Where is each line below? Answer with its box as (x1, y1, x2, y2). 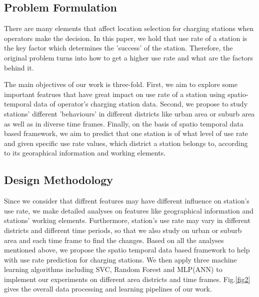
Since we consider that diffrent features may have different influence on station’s (4, 195, 249, 206)
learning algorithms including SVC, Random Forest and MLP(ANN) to (4, 264, 222, 274)
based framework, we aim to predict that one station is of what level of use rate (4, 128, 248, 138)
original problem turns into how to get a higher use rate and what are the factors (4, 52, 253, 62)
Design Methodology (4, 172, 113, 187)
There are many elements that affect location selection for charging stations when (4, 23, 254, 33)
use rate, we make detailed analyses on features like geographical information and (4, 205, 253, 215)
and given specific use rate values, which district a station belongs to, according (4, 137, 248, 148)
